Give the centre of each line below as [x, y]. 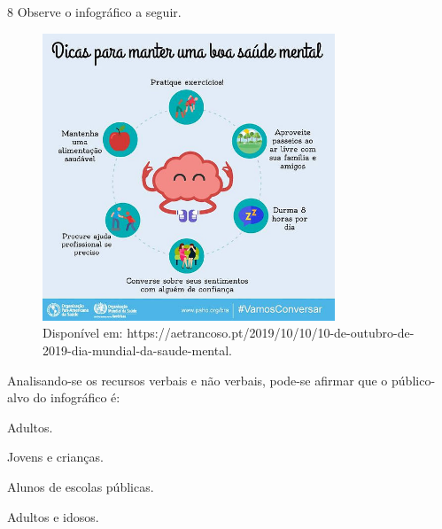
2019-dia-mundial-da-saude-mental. [137, 350]
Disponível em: [83, 333]
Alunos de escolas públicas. [81, 486]
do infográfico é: [77, 397]
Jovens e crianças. [55, 457]
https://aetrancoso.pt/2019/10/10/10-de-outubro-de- [271, 333]
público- [414, 380]
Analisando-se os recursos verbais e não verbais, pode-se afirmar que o [198, 380]
